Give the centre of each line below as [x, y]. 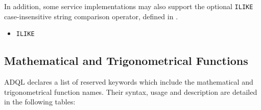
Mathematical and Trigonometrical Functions [126, 61]
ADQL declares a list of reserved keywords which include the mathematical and [129, 82]
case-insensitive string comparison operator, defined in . [91, 16]
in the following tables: [40, 102]
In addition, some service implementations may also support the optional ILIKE [129, 6]
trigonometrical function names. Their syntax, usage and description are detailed [131, 91]
